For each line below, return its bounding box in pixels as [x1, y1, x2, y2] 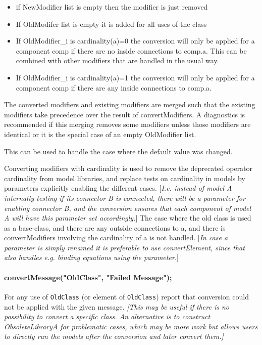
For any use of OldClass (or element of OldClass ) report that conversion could [4, 291, 249, 301]
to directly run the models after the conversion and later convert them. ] [4, 331, 224, 341]
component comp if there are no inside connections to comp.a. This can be [16, 45, 247, 56]
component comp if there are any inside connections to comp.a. [16, 82, 212, 93]
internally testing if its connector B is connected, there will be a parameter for [4, 192, 245, 203]
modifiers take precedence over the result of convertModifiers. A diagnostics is [4, 109, 245, 119]
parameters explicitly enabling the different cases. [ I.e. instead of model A [4, 183, 232, 193]
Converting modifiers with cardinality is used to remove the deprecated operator [4, 163, 253, 174]
